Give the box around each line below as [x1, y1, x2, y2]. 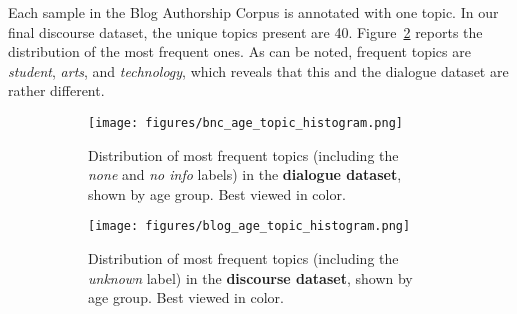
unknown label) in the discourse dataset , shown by [88, 267, 413, 288]
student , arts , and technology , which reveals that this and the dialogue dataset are [8, 60, 509, 81]
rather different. [8, 80, 105, 101]
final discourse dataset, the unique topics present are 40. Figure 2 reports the [8, 21, 483, 42]
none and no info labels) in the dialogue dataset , [88, 164, 402, 185]
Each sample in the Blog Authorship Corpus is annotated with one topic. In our [8, 2, 499, 22]
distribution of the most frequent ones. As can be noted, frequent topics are [8, 41, 471, 62]
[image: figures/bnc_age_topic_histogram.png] [88, 115, 403, 130]
